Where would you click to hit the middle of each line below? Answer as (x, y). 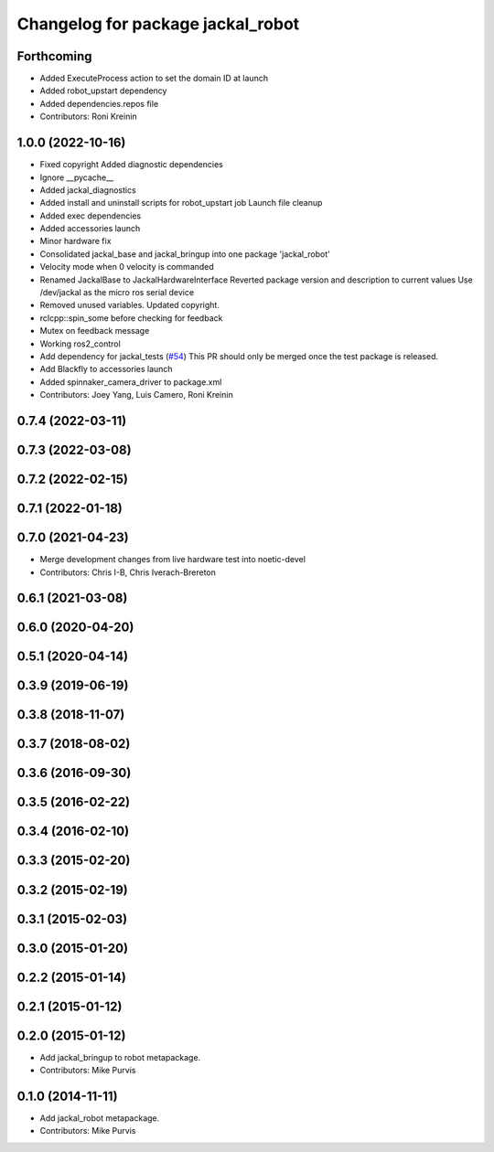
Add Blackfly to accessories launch (106, 369)
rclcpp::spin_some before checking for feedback (131, 318)
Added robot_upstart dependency (103, 91)
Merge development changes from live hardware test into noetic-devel (173, 560)
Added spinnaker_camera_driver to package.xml (131, 382)
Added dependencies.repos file (99, 103)
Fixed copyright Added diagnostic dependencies (131, 165)
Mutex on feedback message (95, 331)
